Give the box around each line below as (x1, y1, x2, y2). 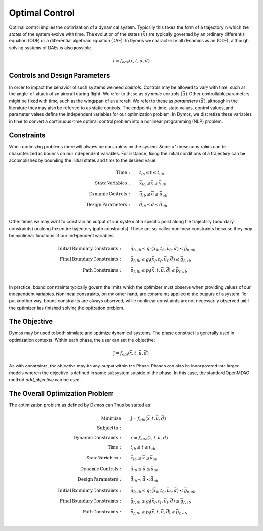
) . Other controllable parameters (185, 91, 250, 97)
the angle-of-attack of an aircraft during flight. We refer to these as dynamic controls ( (9, 91, 183, 97)
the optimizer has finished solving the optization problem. (9, 305, 125, 311)
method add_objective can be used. (9, 377, 81, 383)
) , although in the (203, 98, 238, 104)
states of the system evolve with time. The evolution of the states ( (9, 31, 143, 37)
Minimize (101, 415, 121, 421)
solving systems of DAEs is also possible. (9, 44, 92, 51)
